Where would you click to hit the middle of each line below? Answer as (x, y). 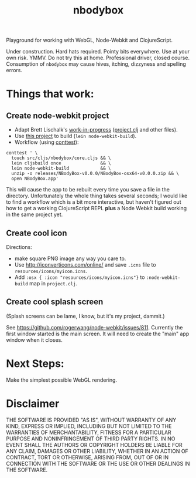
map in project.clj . (53, 283)
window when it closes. (34, 340)
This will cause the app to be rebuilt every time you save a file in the (88, 190)
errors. (14, 70)
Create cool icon (37, 233)
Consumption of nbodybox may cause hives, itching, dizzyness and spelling (96, 64)
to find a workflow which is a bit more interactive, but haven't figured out (94, 202)
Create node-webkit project (58, 115)
